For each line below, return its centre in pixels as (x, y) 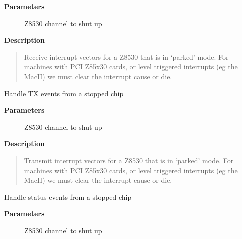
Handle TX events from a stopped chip (64, 93)
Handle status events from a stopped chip (68, 197)
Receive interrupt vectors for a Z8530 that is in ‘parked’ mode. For (126, 56)
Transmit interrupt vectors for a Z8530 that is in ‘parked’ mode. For (129, 160)
